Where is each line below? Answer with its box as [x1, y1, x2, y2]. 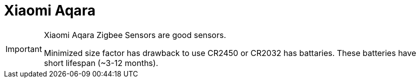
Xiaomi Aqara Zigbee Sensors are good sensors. [43, 29, 226, 40]
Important [5, 43, 42, 54]
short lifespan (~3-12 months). [43, 57, 158, 68]
